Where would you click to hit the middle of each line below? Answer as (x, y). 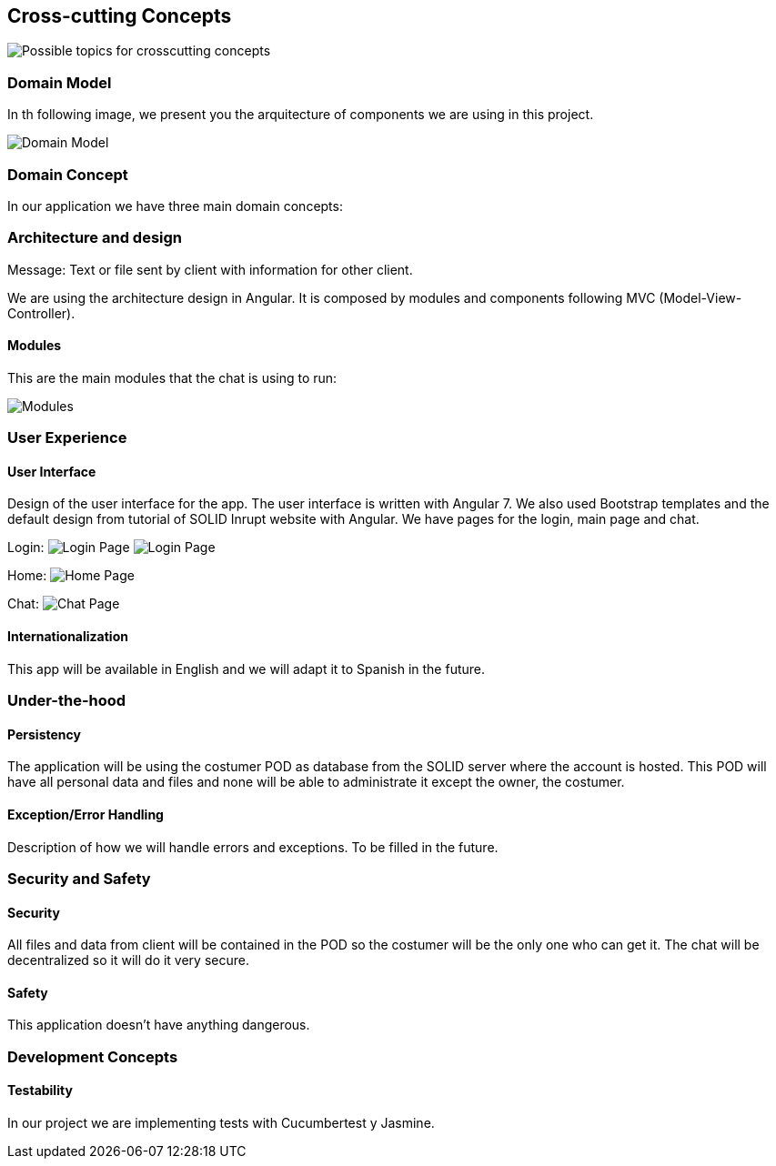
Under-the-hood (67, 701)
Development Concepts (93, 1056)
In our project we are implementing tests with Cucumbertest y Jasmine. (221, 1122)
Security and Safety (79, 878)
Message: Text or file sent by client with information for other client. (210, 269)
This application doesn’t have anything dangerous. (159, 1025)
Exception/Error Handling (86, 814)
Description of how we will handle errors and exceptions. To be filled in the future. (253, 847)
